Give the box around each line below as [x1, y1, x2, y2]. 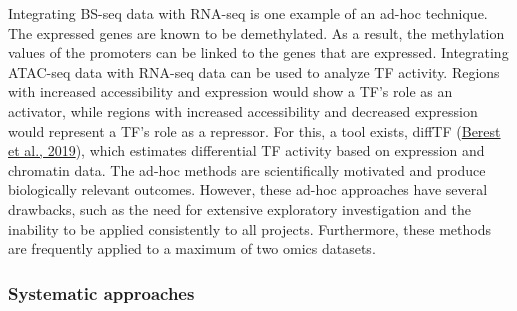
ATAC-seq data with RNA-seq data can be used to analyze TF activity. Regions [8, 61, 500, 82]
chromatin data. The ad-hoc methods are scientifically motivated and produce [8, 159, 486, 180]
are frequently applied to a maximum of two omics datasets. [8, 238, 376, 259]
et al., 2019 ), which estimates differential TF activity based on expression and [8, 140, 485, 161]
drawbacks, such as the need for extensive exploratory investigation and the [8, 198, 471, 219]
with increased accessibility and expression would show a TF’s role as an [8, 81, 453, 102]
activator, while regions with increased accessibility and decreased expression [8, 100, 478, 121]
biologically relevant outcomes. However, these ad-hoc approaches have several [8, 179, 488, 200]
